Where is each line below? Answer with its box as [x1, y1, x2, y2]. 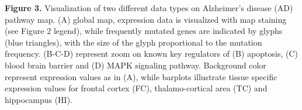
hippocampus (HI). [5, 93, 72, 105]
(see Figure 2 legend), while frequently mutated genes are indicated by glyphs [5, 25, 283, 37]
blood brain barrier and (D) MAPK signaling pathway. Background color [5, 59, 266, 71]
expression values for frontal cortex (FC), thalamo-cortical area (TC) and [5, 82, 268, 94]
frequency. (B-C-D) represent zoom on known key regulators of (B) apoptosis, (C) [5, 47, 298, 60]
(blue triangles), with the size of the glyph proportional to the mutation [5, 36, 262, 48]
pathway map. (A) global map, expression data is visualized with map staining [5, 13, 287, 25]
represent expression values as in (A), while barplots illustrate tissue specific [5, 70, 277, 82]
